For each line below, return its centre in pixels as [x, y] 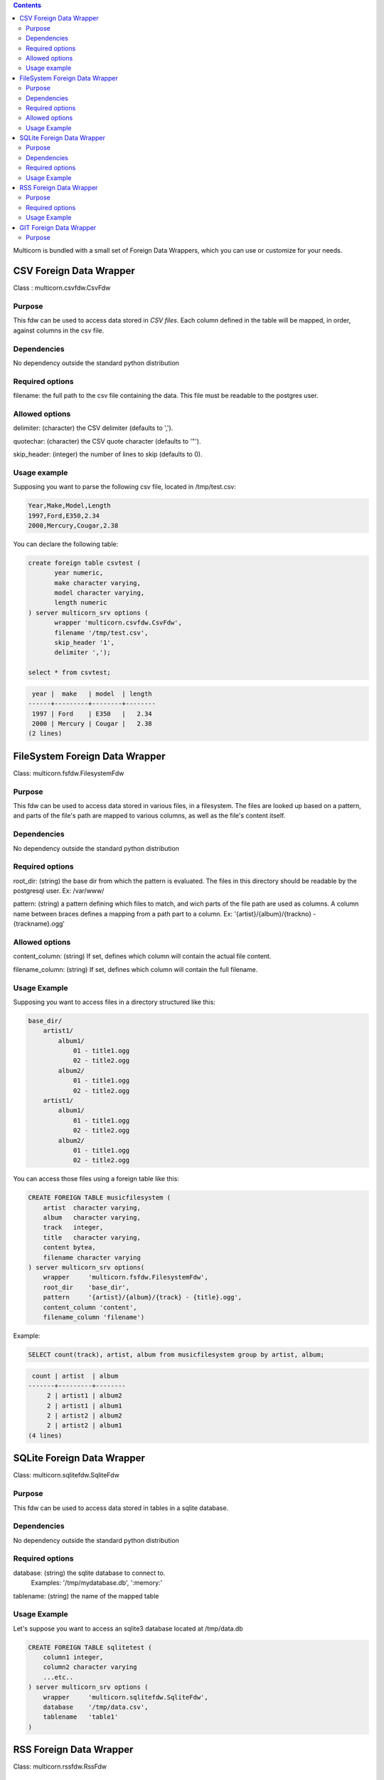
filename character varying [92, 1257]
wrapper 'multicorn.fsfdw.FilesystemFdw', [126, 1277]
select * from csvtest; [70, 672]
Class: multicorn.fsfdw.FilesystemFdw [69, 773]
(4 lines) [45, 1435]
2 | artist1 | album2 [84, 1396]
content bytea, [69, 1247]
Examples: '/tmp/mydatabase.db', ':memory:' [97, 1583]
